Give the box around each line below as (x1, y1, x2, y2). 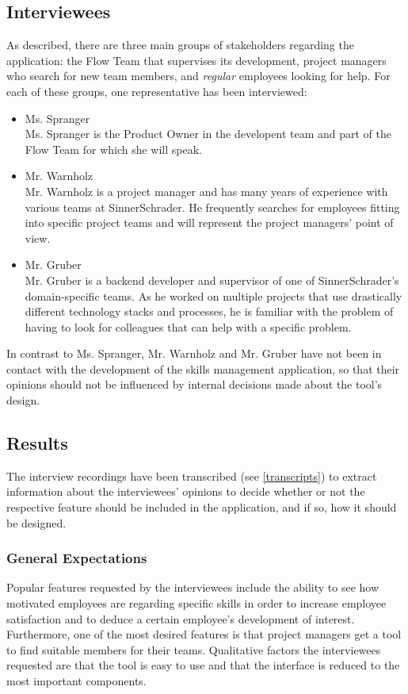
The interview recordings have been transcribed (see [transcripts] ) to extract (6, 467, 377, 484)
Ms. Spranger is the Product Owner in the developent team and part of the (25, 125, 391, 142)
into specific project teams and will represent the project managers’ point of (25, 214, 394, 231)
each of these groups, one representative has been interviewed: (6, 82, 307, 99)
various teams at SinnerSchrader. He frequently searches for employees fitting (25, 198, 400, 215)
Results (6, 431, 68, 455)
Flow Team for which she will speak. (25, 140, 202, 157)
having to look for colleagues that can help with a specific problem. (25, 318, 352, 335)
